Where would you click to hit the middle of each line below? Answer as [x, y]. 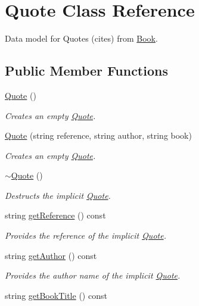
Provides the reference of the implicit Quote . [85, 235]
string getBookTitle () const [56, 295]
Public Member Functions [86, 71]
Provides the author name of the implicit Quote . [93, 275]
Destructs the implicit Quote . [58, 195]
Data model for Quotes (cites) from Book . [81, 38]
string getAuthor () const [51, 255]
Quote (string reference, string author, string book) [98, 135]
